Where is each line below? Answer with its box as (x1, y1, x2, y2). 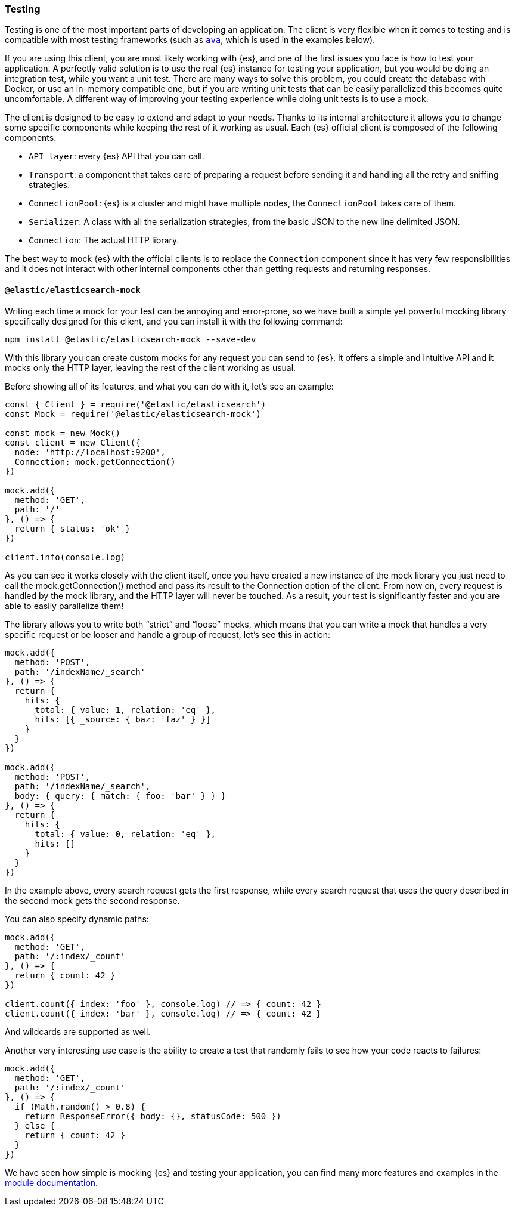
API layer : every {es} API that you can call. (29, 151, 204, 162)
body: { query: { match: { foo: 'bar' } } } (14, 790, 226, 801)
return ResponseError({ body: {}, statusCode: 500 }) (24, 1111, 281, 1121)
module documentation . (5, 1177, 98, 1188)
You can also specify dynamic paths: (5, 913, 149, 924)
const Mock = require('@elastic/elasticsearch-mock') (5, 409, 261, 419)
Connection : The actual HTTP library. (29, 235, 179, 246)
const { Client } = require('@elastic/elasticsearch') (5, 399, 266, 409)
